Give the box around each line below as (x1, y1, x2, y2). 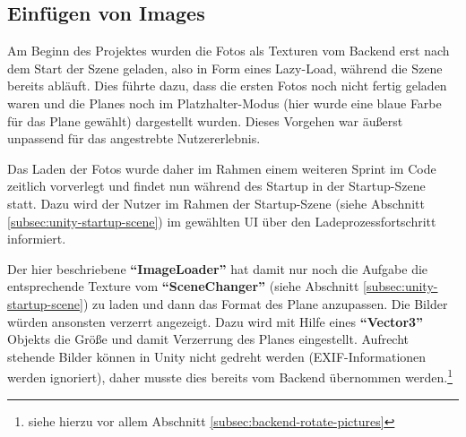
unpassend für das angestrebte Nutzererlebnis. (7, 129, 261, 148)
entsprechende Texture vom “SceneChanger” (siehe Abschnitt (7, 277, 359, 296)
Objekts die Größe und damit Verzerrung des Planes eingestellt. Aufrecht (7, 330, 410, 348)
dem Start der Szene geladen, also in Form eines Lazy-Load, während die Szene (7, 58, 443, 77)
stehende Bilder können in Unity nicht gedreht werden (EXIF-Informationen (7, 347, 427, 365)
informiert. (7, 229, 66, 248)
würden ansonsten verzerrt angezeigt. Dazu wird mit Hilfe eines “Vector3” (7, 312, 424, 330)
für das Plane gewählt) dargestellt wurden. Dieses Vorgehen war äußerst (7, 111, 403, 130)
